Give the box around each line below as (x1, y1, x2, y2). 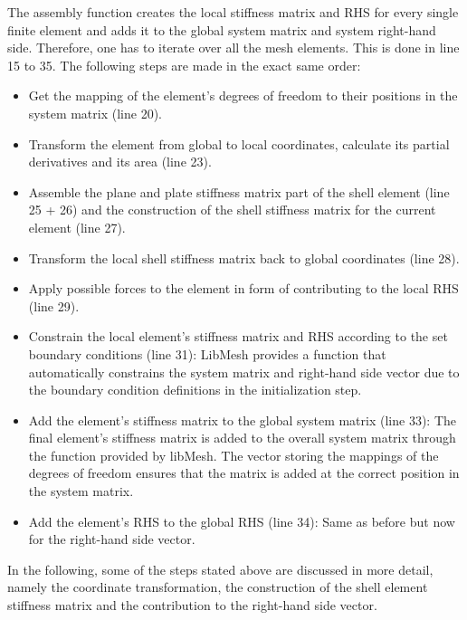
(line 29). (28, 296, 80, 315)
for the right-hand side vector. (28, 529, 195, 548)
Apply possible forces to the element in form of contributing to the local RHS (28, 279, 459, 298)
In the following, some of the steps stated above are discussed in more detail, (7, 559, 434, 578)
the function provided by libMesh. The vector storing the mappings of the (28, 445, 439, 464)
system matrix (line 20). (28, 103, 162, 122)
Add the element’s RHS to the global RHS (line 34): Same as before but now (28, 511, 455, 530)
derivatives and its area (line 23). (28, 152, 212, 171)
